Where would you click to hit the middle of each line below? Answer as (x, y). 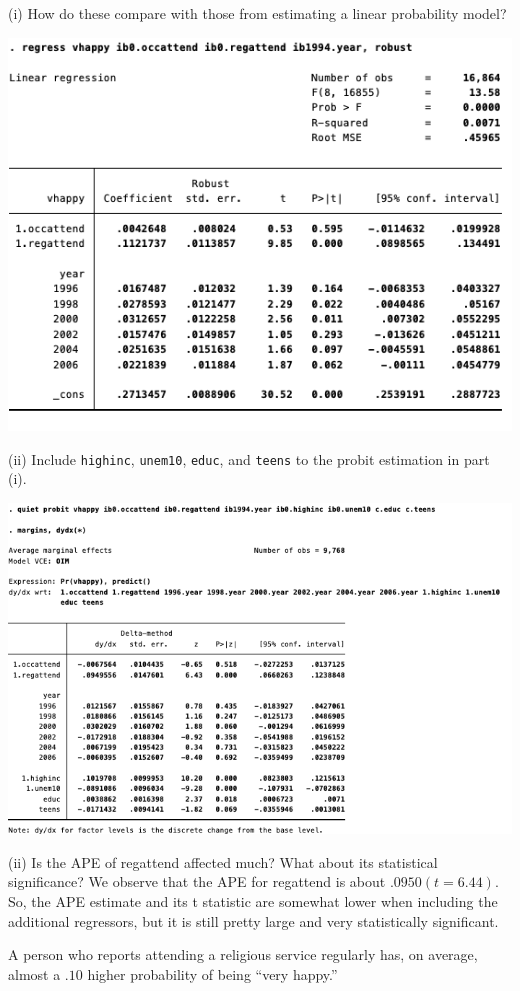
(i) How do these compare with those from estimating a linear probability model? (257, 13)
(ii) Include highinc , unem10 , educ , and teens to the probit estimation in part (249, 458)
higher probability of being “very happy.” (212, 973)
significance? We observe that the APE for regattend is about (197, 881)
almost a (34, 973)
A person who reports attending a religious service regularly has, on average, (243, 954)
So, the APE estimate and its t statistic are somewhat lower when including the (253, 901)
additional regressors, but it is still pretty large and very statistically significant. (253, 920)
